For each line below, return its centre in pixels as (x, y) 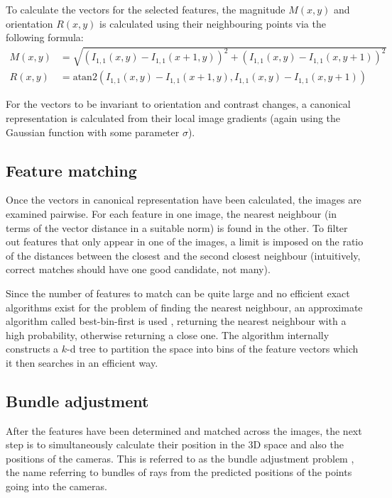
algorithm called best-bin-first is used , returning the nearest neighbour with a (176, 321)
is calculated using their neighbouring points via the (213, 23)
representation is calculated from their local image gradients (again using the (173, 117)
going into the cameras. (56, 486)
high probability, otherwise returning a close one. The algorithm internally (168, 334)
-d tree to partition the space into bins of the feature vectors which (213, 349)
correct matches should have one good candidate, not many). (138, 269)
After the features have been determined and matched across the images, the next (184, 430)
